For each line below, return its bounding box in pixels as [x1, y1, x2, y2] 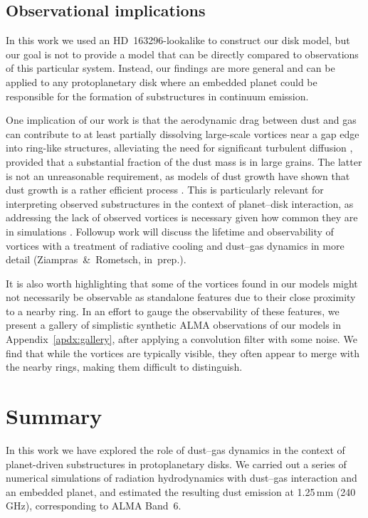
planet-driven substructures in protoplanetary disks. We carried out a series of [6, 456, 347, 471]
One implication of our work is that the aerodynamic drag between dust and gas [6, 112, 357, 127]
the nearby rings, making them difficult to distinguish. [6, 359, 243, 374]
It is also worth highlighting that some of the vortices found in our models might [6, 275, 358, 290]
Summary [6, 401, 102, 430]
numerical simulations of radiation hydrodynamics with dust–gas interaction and [6, 470, 357, 485]
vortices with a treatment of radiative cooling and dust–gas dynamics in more [6, 238, 345, 253]
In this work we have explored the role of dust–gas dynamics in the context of [6, 442, 345, 457]
